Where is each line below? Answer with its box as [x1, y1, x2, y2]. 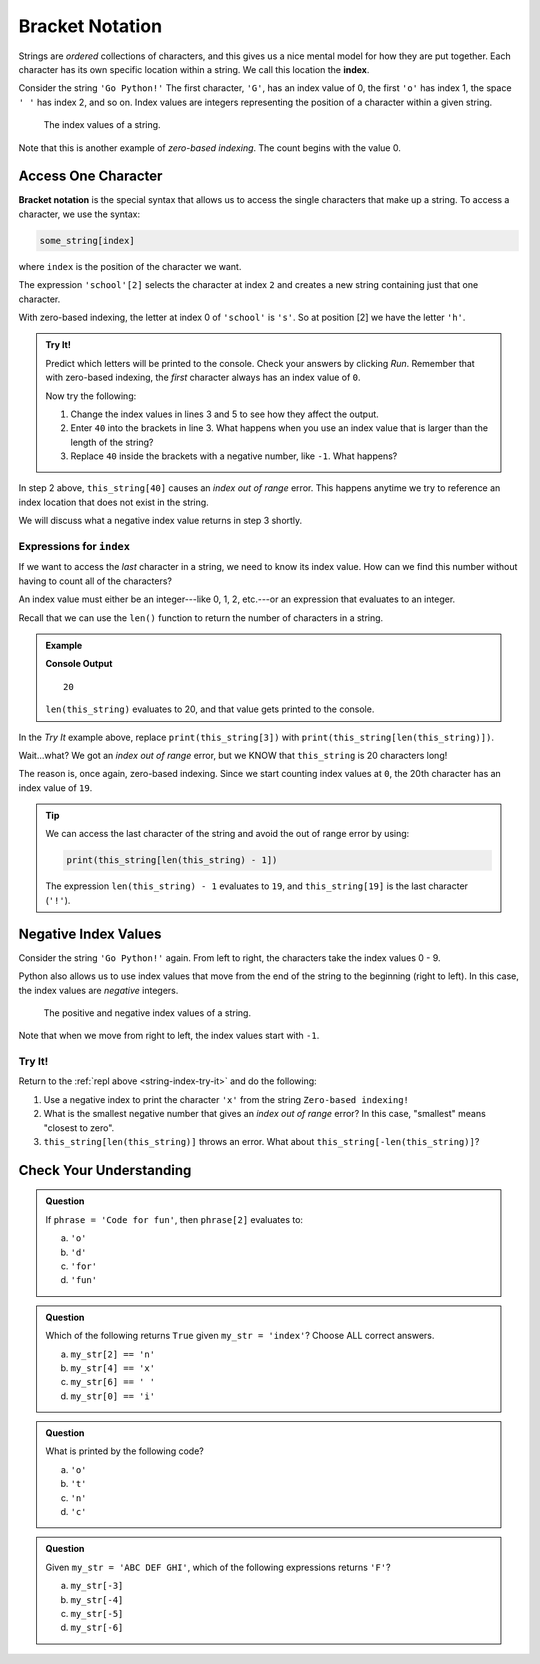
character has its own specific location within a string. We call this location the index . [18, 63, 370, 75]
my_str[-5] [70, 1608, 124, 1619]
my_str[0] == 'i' [70, 1390, 155, 1402]
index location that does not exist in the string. [18, 496, 209, 508]
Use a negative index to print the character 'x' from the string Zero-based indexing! [43, 1093, 410, 1105]
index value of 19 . [18, 781, 93, 794]
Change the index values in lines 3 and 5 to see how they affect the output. [70, 408, 379, 420]
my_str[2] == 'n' [70, 1348, 155, 1360]
